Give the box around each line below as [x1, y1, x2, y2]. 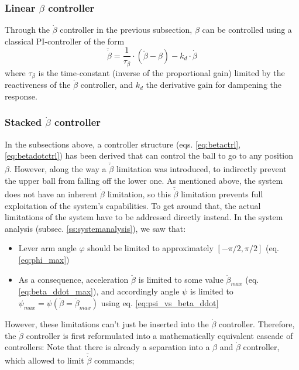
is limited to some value [138, 273, 224, 285]
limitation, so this [107, 188, 171, 200]
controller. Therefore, [219, 317, 295, 330]
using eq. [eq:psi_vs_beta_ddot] [101, 296, 219, 309]
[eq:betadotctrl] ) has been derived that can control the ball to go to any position [5, 149, 294, 162]
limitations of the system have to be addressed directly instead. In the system [5, 211, 283, 223]
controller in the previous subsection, [60, 23, 193, 36]
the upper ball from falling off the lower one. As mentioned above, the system [5, 174, 283, 186]
